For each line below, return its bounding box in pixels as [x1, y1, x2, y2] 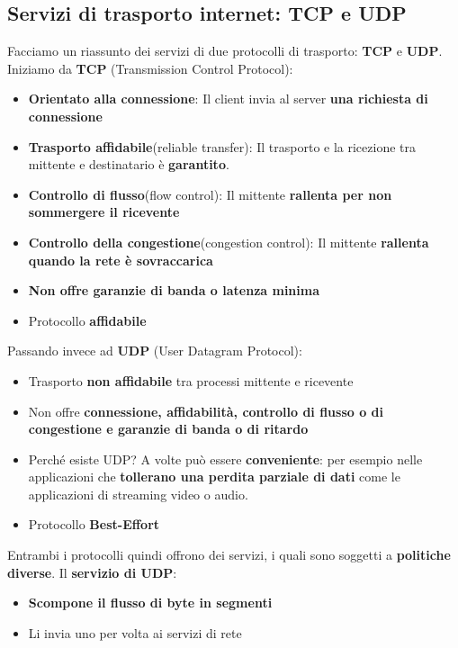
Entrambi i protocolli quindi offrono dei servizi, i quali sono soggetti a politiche [7, 545, 451, 564]
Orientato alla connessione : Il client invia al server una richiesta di [28, 89, 428, 108]
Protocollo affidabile [28, 310, 147, 329]
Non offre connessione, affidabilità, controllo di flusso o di [28, 401, 384, 420]
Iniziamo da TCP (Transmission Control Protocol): [7, 58, 293, 77]
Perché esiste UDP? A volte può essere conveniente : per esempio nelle [28, 449, 423, 468]
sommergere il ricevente [28, 202, 180, 221]
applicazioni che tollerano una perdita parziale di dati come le [28, 467, 400, 486]
